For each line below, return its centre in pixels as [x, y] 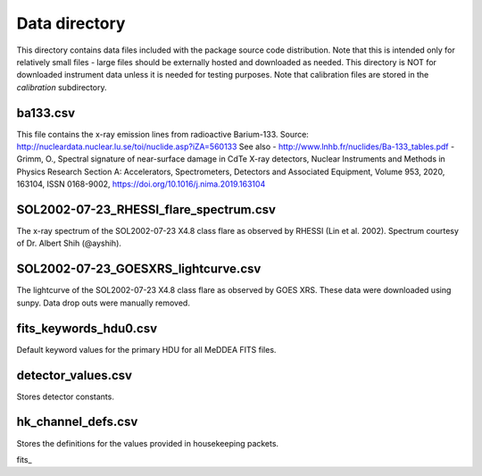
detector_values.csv [75, 375]
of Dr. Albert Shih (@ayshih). [69, 243]
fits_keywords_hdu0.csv [87, 328]
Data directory [71, 23]
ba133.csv [46, 113]
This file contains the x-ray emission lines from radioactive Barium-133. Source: [163, 134]
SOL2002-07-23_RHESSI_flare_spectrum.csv [146, 209]
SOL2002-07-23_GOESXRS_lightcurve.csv [139, 269]
